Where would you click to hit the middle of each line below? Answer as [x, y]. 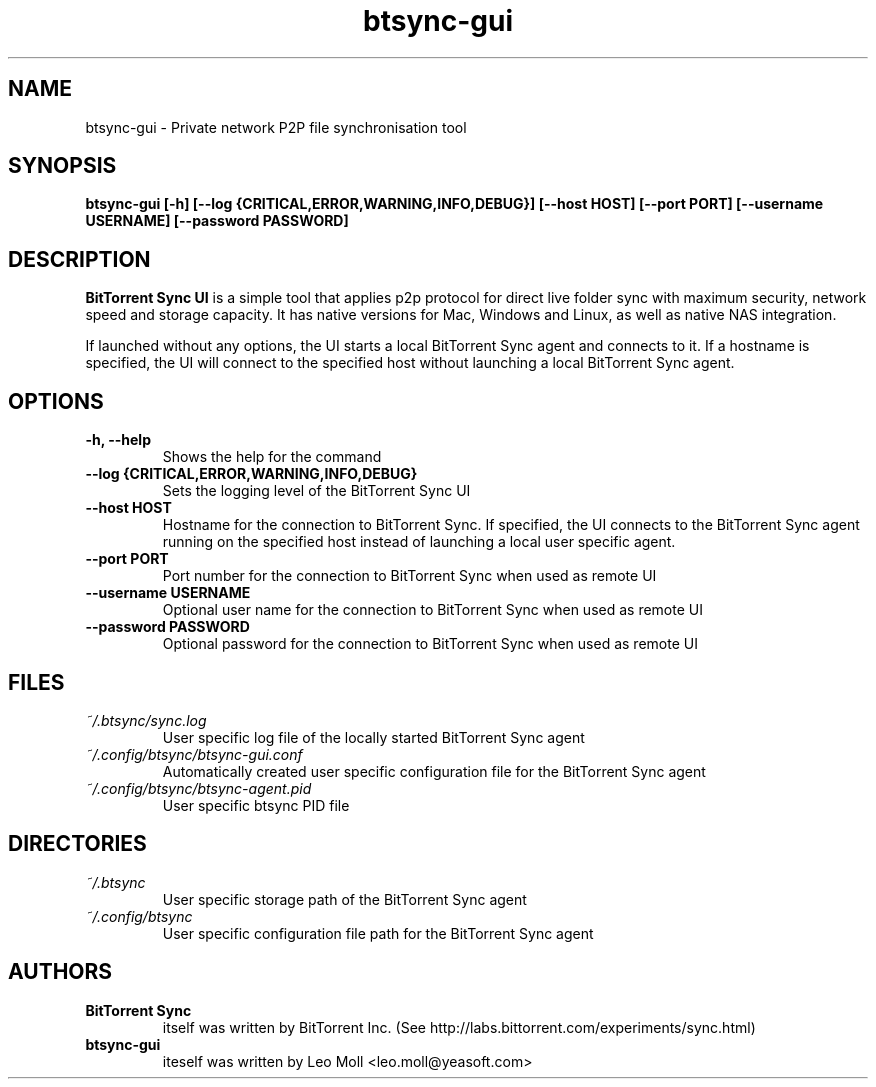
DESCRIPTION [79, 259]
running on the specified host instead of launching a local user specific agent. [419, 542]
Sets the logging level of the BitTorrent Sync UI [316, 491]
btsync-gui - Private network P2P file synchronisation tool [276, 127]
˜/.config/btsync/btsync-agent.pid [198, 788]
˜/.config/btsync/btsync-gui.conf [194, 754]
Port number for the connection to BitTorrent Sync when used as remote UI [409, 576]
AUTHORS [60, 972]
